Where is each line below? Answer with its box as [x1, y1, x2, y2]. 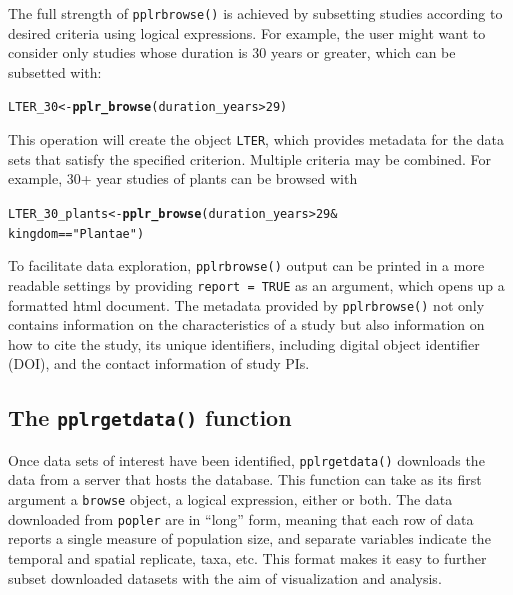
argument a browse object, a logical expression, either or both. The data [8, 489, 453, 510]
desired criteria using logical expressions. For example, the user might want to [8, 22, 486, 43]
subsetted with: [8, 61, 102, 82]
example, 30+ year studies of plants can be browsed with [8, 168, 358, 189]
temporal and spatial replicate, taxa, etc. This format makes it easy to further [8, 547, 487, 568]
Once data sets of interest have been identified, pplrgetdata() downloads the [8, 449, 485, 470]
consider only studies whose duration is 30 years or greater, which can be [8, 42, 456, 63]
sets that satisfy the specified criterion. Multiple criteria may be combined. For [8, 148, 491, 169]
